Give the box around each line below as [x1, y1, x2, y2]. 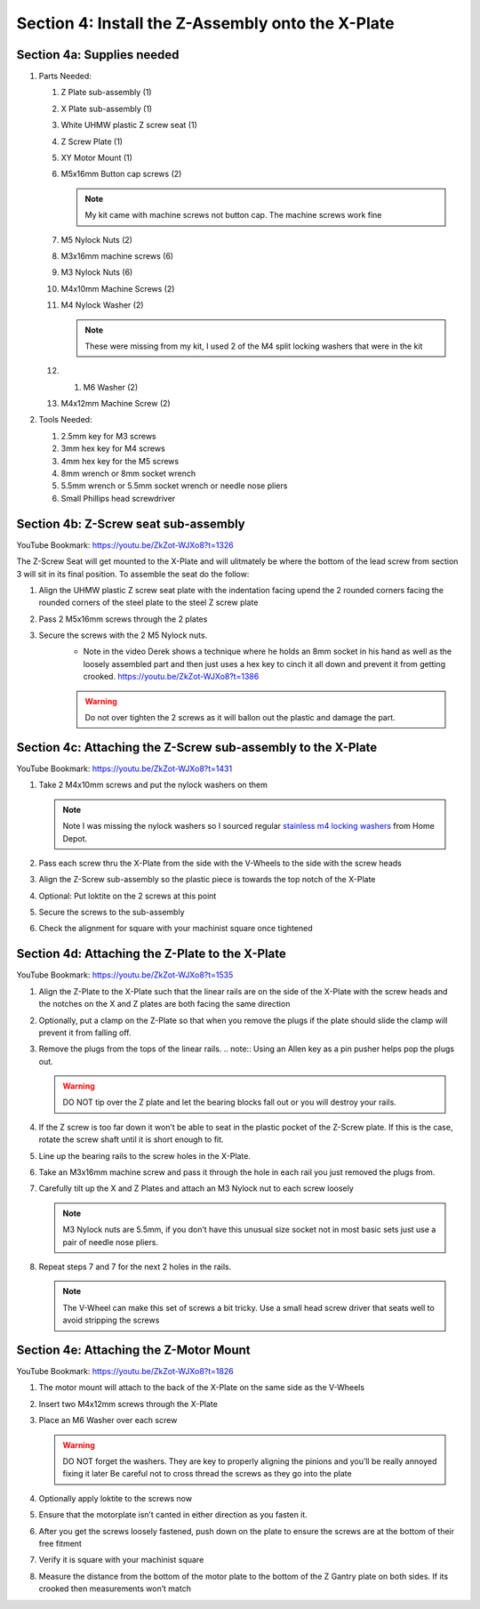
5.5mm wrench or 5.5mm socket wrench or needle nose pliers [60, 480, 288, 491]
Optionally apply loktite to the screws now [38, 1492, 193, 1503]
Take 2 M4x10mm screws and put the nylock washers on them [38, 779, 268, 791]
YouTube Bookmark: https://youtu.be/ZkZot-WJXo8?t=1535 [16, 969, 234, 980]
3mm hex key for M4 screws [60, 443, 166, 454]
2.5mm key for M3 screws [60, 430, 156, 441]
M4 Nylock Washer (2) [60, 300, 144, 310]
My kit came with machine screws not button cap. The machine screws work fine [84, 210, 382, 221]
